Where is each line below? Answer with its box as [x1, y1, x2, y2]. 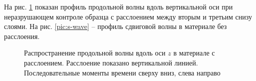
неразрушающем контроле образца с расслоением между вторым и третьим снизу [4, 11, 252, 21]
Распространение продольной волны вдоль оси [24, 47, 166, 58]
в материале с [173, 47, 215, 58]
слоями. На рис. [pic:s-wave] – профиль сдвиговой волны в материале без [4, 21, 227, 31]
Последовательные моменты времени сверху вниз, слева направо [24, 67, 221, 77]
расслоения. [4, 30, 40, 41]
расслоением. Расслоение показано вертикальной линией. [24, 57, 198, 67]
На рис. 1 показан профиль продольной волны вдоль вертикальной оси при [4, 1, 233, 11]
